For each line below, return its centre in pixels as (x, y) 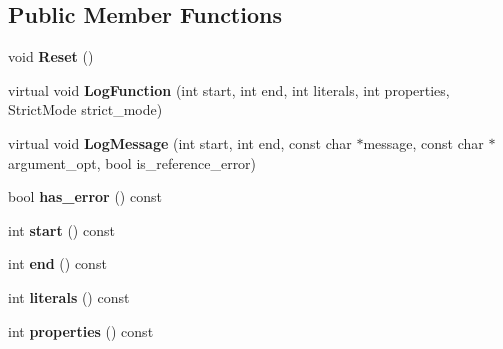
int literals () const (69, 296)
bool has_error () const (85, 196)
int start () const (61, 229)
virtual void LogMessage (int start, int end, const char (180, 142)
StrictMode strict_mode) (85, 109)
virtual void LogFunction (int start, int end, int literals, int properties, (229, 89)
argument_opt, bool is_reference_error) (132, 162)
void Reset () (51, 56)
